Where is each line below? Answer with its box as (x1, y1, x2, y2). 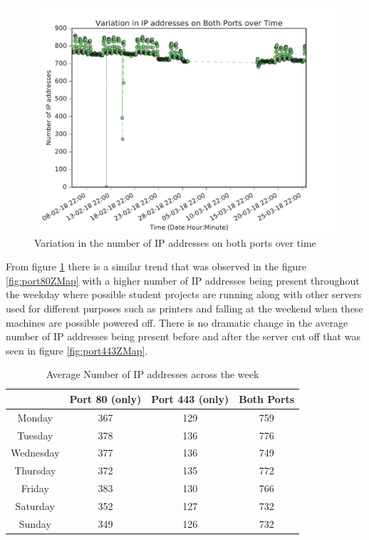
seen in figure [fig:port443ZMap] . (6, 342, 148, 357)
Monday (17, 409, 53, 424)
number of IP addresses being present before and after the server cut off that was (6, 329, 360, 344)
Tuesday (17, 427, 53, 442)
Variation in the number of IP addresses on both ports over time (34, 235, 316, 250)
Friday (21, 481, 49, 496)
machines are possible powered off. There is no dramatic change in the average (6, 315, 348, 330)
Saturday (15, 499, 55, 513)
